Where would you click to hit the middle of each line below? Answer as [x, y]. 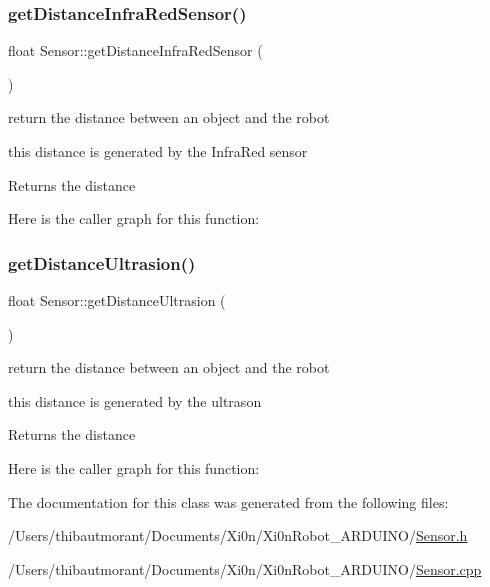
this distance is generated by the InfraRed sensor [158, 151]
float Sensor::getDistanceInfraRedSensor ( [135, 50]
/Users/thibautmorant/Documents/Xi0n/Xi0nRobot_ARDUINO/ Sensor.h [238, 535]
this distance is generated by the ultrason [135, 400]
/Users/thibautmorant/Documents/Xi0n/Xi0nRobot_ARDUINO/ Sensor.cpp [245, 568]
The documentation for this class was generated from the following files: [228, 501]
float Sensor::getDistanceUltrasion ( [117, 300]
